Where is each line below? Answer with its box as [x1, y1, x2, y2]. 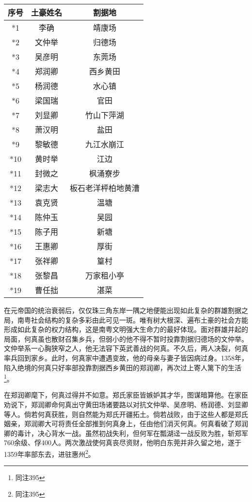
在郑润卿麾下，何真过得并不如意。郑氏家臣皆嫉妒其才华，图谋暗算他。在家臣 [4, 390, 248, 400]
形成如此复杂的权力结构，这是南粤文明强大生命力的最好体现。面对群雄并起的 [4, 324, 248, 334]
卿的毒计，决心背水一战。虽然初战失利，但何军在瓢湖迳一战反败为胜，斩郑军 [4, 428, 248, 438]
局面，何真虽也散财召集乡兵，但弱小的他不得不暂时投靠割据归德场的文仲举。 [4, 333, 248, 344]
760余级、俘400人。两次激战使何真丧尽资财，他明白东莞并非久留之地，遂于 [4, 437, 241, 448]
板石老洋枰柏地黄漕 [70, 182, 140, 193]
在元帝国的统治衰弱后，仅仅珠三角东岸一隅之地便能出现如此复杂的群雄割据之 [4, 305, 248, 315]
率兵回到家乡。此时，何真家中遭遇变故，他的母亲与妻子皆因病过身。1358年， [4, 352, 248, 363]
